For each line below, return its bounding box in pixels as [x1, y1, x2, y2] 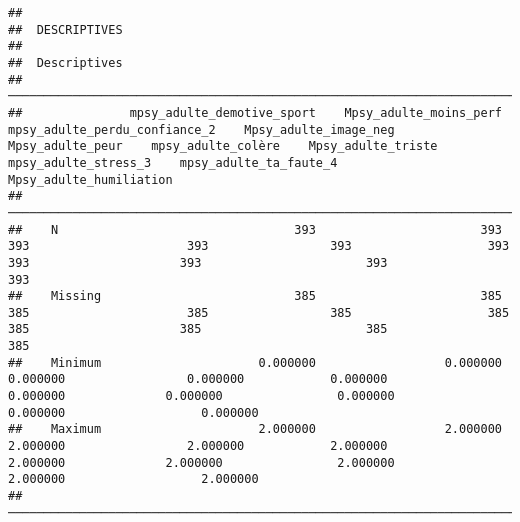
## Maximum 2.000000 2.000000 [8, 422, 502, 437]
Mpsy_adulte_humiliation [8, 172, 173, 187]
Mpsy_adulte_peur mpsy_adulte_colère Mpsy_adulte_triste [8, 139, 438, 154]
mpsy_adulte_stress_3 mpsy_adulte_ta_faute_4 [8, 155, 338, 170]
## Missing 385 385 [8, 289, 502, 304]
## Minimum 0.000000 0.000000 [8, 355, 502, 370]
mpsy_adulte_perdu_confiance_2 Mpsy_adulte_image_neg [8, 122, 395, 137]
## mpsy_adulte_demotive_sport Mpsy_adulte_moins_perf [8, 105, 502, 120]
